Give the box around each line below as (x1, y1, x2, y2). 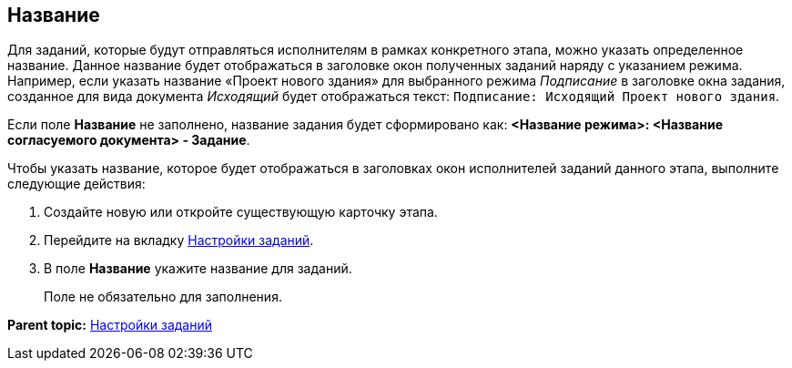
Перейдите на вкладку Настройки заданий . (44, 232, 314, 249)
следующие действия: (7, 176, 146, 192)
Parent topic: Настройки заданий (7, 317, 213, 333)
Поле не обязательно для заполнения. (44, 289, 282, 305)
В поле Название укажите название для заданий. (44, 261, 352, 277)
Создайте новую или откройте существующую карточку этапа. (44, 204, 438, 220)
